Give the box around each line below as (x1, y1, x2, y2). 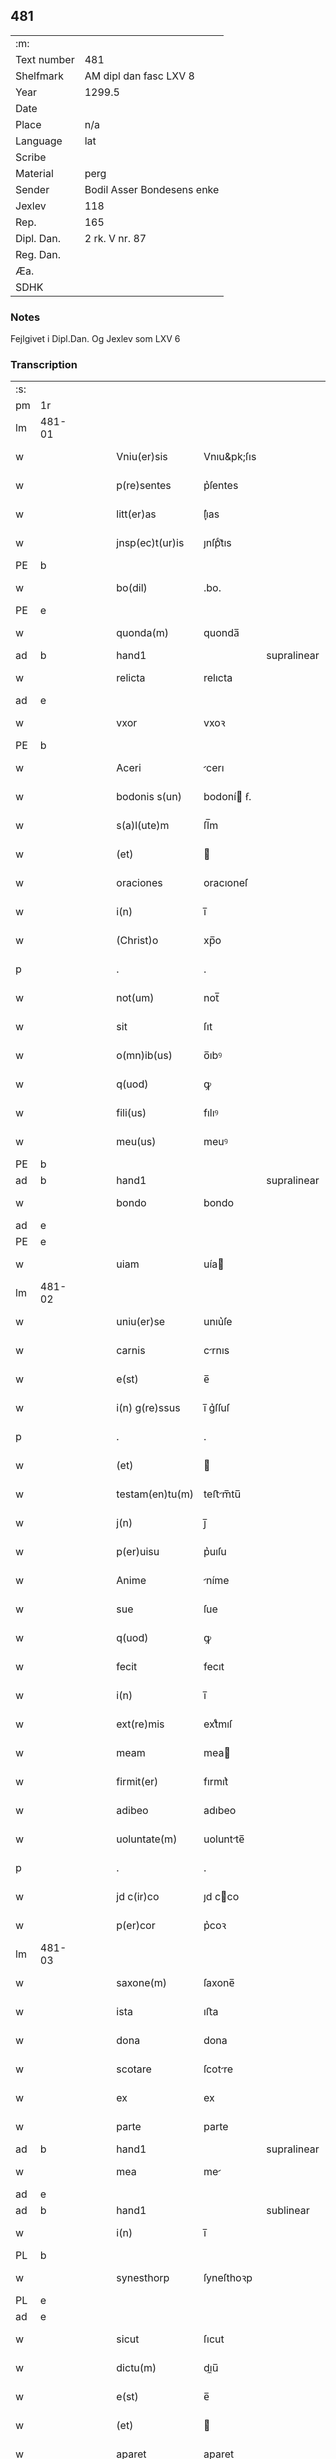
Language (15, 134, 63, 148)
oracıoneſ (203, 876, 248, 890)
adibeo (116, 1804, 149, 1818)
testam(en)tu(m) (116, 1487, 194, 1501)
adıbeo (203, 1804, 237, 1818)
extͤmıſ (203, 1717, 233, 1731)
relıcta (203, 671, 233, 685)
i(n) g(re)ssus (116, 1401, 181, 1415)
